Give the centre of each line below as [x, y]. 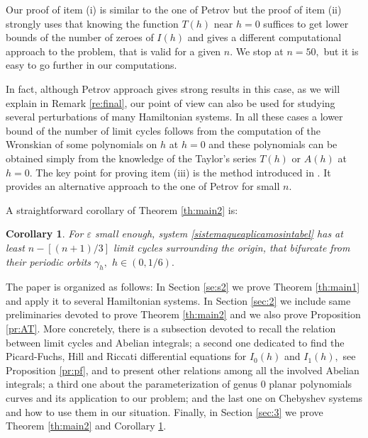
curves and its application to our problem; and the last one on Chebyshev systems [184, 398]
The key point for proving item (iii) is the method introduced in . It [183, 172]
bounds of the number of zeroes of [80, 37]
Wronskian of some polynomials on [82, 144]
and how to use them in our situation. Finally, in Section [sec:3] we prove [165, 411]
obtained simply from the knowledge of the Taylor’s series [131, 158]
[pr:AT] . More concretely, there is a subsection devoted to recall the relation [171, 328]
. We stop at [257, 51]
